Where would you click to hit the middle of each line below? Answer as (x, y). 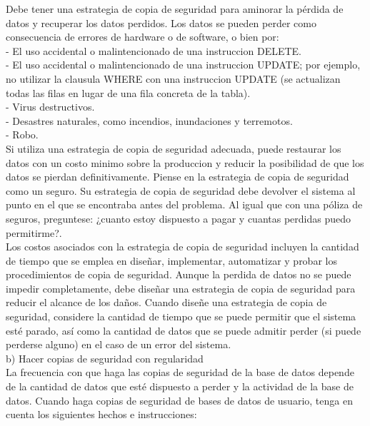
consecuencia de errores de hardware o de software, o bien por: (142, 37)
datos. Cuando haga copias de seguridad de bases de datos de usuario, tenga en (179, 400)
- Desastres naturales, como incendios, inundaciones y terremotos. (149, 120)
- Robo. (22, 135)
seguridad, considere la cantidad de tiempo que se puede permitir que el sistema (181, 316)
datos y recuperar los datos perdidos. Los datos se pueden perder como (161, 22)
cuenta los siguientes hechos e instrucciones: (101, 414)
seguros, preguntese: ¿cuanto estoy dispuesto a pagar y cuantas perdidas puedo (178, 218)
